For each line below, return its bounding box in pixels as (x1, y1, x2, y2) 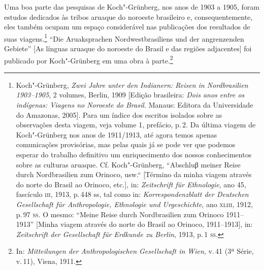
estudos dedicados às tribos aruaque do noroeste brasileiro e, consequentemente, (4, 11, 253, 22)
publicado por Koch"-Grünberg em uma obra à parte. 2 (4, 53, 173, 65)
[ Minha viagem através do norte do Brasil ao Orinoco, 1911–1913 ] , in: (36, 219, 253, 229)
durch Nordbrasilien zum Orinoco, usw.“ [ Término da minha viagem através (16, 169, 252, 180)
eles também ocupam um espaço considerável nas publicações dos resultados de (4, 21, 250, 32)
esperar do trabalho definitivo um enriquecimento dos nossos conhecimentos (16, 149, 252, 160)
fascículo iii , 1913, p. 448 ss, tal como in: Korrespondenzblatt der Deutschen (16, 189, 249, 199)
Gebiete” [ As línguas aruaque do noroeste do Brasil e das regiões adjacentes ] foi (4, 43, 252, 54)
